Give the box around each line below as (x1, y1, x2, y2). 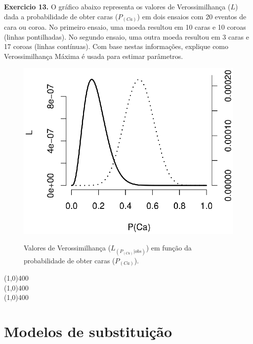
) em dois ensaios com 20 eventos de (137, 11, 247, 21)
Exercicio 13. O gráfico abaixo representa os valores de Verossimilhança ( (4, 1, 231, 11)
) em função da (146, 243, 192, 253)
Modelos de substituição (4, 321, 172, 341)
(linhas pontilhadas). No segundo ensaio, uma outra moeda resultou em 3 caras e (4, 31, 250, 42)
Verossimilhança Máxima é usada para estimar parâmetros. (4, 50, 183, 61)
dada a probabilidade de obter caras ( (4, 11, 118, 21)
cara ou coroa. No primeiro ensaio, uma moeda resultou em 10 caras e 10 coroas (4, 22, 246, 32)
